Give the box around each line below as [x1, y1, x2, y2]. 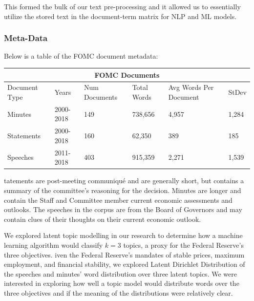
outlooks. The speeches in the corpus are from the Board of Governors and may [4, 204, 242, 215]
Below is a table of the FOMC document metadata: [4, 51, 158, 61]
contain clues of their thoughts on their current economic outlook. [4, 214, 201, 224]
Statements [7, 130, 41, 141]
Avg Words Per [168, 82, 214, 92]
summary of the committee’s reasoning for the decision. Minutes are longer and [4, 185, 241, 195]
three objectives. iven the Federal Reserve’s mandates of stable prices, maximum [4, 249, 245, 259]
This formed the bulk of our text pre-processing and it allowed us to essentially [4, 1, 241, 11]
